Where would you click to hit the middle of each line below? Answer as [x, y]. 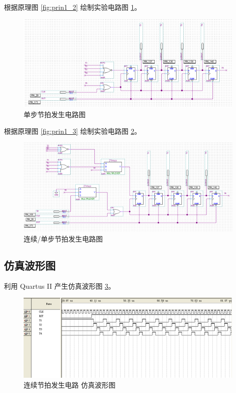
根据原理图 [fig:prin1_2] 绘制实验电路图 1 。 [73, 7]
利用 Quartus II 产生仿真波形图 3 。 [60, 286]
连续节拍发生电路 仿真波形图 [70, 384]
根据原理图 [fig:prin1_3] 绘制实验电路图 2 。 [73, 131]
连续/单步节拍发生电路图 [63, 238]
